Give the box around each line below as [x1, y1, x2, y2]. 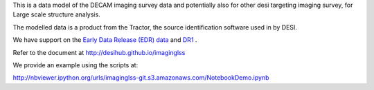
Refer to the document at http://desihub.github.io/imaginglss [12, 48, 186, 56]
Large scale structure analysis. [12, 10, 100, 19]
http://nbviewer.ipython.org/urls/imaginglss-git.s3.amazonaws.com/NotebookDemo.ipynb [12, 74, 269, 82]
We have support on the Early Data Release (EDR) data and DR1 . [12, 36, 197, 44]
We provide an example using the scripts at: [12, 60, 139, 69]
